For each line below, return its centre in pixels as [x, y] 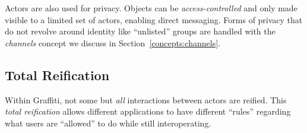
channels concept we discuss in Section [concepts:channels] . [113, 42]
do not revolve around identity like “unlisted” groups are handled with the [140, 31]
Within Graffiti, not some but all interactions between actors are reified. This [146, 99]
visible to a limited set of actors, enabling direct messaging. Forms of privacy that [154, 19]
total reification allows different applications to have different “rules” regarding [148, 111]
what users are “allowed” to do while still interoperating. [108, 123]
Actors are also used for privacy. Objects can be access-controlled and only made [151, 8]
